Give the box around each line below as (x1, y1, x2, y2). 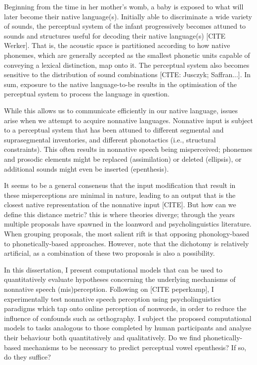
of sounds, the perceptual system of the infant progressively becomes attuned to (4, 21, 246, 31)
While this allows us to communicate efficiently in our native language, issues (4, 105, 238, 115)
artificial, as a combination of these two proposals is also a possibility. (4, 248, 215, 258)
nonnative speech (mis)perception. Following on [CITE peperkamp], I (4, 284, 214, 294)
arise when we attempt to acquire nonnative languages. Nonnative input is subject (4, 115, 253, 125)
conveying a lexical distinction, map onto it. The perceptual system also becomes (4, 59, 250, 70)
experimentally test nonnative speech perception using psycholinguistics (4, 293, 221, 304)
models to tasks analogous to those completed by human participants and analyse (4, 322, 252, 333)
